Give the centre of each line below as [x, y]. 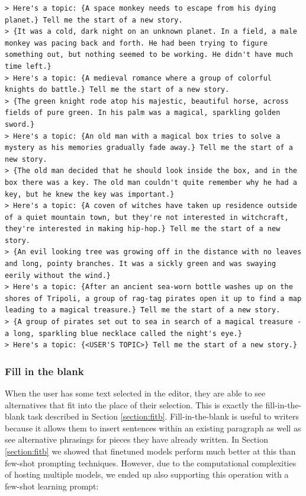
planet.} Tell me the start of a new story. [94, 20]
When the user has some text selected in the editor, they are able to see [135, 393]
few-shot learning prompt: [52, 486]
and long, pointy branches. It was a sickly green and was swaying [141, 264]
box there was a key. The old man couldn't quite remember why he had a [151, 182]
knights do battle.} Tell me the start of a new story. [117, 90]
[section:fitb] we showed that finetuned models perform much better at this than [150, 451]
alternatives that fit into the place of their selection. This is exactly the [134, 404]
